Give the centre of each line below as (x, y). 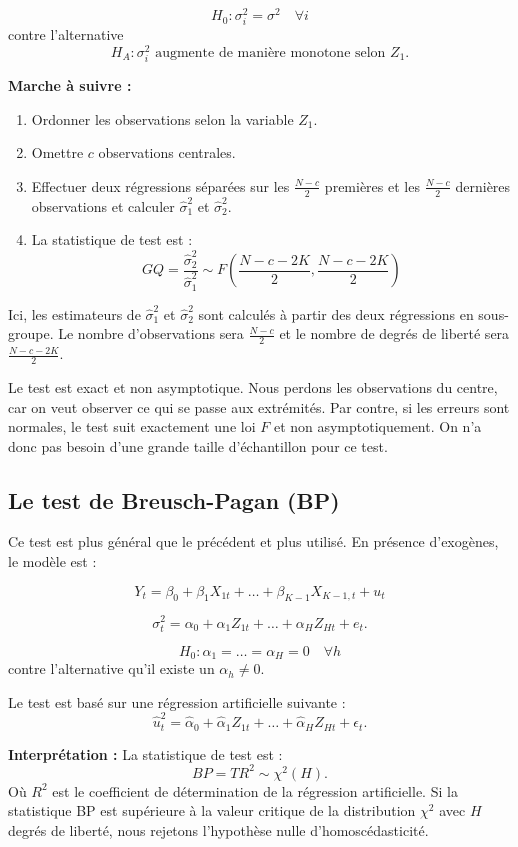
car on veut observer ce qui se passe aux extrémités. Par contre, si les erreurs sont (259, 406)
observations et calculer (103, 205)
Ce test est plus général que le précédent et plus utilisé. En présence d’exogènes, (253, 541)
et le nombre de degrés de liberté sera (394, 333)
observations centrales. (167, 152)
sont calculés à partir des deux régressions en (336, 313)
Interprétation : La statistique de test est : (145, 753)
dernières (483, 185)
